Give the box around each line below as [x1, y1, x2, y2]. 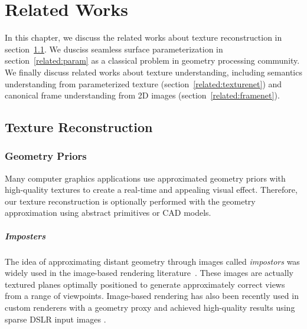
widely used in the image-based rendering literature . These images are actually [5, 267, 293, 279]
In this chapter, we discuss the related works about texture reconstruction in [5, 31, 282, 44]
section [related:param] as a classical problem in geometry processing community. [5, 54, 300, 67]
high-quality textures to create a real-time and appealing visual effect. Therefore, [5, 183, 298, 196]
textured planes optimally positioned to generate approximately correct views [5, 278, 285, 290]
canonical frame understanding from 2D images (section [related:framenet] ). [5, 89, 280, 101]
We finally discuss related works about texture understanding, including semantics [5, 65, 302, 78]
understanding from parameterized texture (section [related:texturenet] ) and [5, 77, 282, 90]
